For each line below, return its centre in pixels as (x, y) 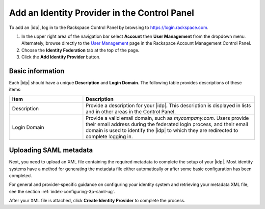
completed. (20, 176)
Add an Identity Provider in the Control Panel (102, 13)
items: (15, 90)
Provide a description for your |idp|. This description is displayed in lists (168, 105)
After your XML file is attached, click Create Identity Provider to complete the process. (97, 201)
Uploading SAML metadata (51, 150)
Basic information (37, 71)
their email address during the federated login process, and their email (167, 124)
